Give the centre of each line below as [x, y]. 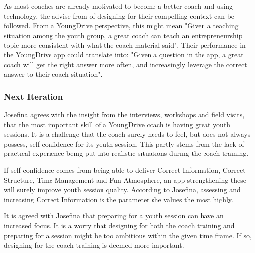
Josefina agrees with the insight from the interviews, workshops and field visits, [124, 114]
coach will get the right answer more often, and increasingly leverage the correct [126, 64]
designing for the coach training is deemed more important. [94, 245]
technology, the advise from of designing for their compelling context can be [119, 16]
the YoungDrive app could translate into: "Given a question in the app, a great [124, 54]
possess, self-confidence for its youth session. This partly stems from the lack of [124, 143]
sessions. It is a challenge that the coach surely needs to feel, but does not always [127, 134]
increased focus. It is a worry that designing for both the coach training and [119, 225]
